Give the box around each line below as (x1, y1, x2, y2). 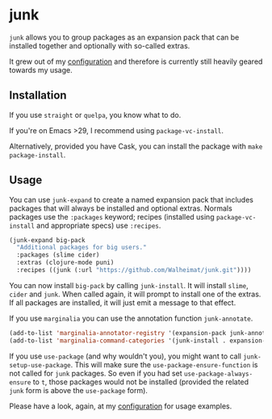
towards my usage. (9, 65, 73, 74)
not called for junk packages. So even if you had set (9, 368, 182, 378)
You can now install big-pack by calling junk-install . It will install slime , (9, 280, 249, 290)
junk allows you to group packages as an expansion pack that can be (9, 32, 240, 42)
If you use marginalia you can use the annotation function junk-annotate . (9, 313, 253, 323)
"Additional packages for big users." (16, 244, 148, 252)
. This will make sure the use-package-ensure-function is (70, 359, 258, 369)
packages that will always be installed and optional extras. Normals (9, 203, 232, 213)
